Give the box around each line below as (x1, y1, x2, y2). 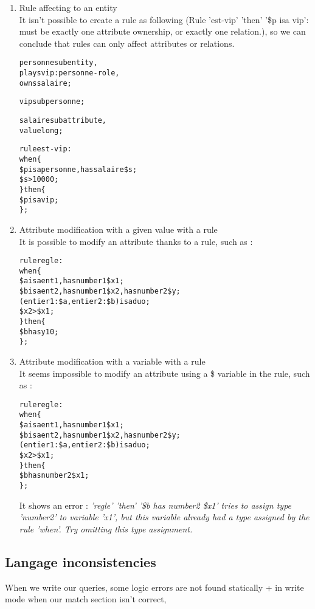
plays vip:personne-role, (19, 69, 120, 78)
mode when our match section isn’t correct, (5, 593, 167, 605)
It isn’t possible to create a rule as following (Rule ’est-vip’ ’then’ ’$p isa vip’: (19, 13, 309, 26)
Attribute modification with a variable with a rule (19, 355, 206, 367)
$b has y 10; (19, 327, 59, 336)
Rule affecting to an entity (19, 1, 117, 13)
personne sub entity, (19, 58, 98, 67)
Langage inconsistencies (5, 552, 156, 571)
